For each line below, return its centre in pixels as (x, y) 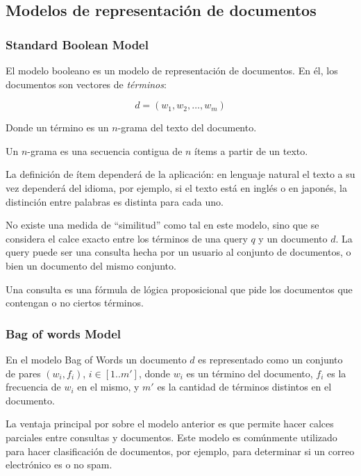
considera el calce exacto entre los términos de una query (127, 238)
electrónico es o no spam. (59, 465)
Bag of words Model (64, 333)
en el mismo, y (108, 387)
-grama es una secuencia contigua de (105, 150)
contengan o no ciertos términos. (75, 303)
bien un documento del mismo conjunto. (91, 265)
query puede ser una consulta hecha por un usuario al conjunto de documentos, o (178, 252)
